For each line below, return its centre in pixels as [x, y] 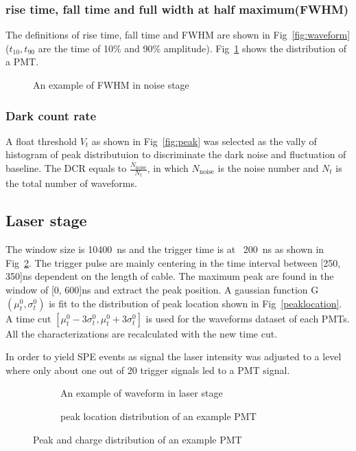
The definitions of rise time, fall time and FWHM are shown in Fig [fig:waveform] [178, 35]
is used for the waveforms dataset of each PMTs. [248, 318]
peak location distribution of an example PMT [158, 416]
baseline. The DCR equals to [66, 168]
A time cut [28, 318]
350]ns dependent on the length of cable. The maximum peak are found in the [170, 276]
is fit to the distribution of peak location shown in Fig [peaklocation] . [195, 303]
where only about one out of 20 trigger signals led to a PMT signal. [148, 370]
